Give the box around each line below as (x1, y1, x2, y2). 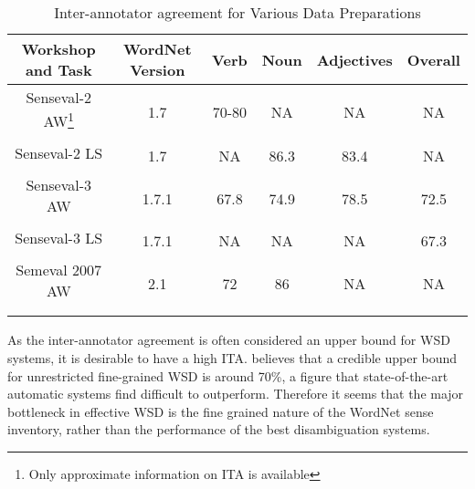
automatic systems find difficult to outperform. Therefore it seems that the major (7, 384, 464, 403)
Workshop (21, 38, 96, 59)
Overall (406, 48, 460, 70)
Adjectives (316, 48, 393, 70)
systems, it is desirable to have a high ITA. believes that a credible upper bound (7, 348, 458, 367)
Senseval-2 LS (15, 142, 103, 164)
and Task (25, 59, 92, 80)
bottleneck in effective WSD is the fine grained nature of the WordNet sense (7, 401, 434, 421)
